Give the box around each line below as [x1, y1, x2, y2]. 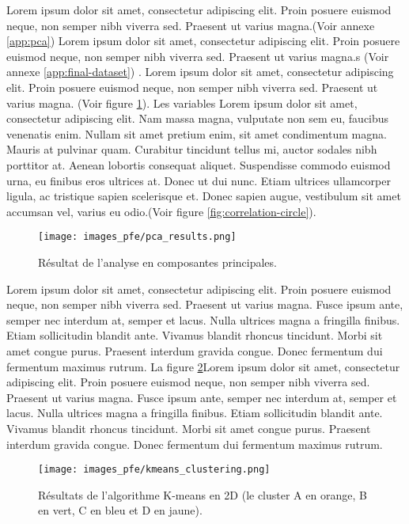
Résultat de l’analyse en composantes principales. [38, 253, 277, 270]
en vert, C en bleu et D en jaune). [38, 502, 203, 518]
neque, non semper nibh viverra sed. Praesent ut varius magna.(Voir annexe [6, 17, 375, 33]
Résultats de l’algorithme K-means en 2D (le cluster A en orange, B [38, 486, 367, 503]
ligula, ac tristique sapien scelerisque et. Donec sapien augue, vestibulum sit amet [6, 188, 401, 204]
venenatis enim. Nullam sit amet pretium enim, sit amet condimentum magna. [6, 125, 387, 142]
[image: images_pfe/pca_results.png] [38, 231, 237, 243]
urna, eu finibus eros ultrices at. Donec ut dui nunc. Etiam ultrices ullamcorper [6, 172, 391, 188]
